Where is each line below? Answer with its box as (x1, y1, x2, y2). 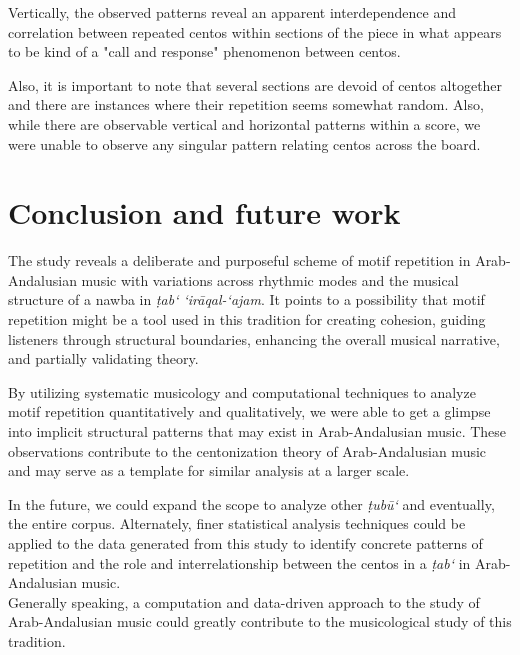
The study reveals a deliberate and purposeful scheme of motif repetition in (8, 250, 471, 271)
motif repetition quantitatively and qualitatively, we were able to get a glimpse (8, 401, 491, 422)
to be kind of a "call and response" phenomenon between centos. (8, 41, 401, 62)
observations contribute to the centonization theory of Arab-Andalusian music (8, 440, 487, 461)
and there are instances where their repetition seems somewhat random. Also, (8, 94, 484, 115)
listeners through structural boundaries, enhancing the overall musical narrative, (8, 328, 500, 349)
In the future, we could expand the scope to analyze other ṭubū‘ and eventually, (8, 493, 495, 514)
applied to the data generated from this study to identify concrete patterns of (8, 533, 483, 553)
